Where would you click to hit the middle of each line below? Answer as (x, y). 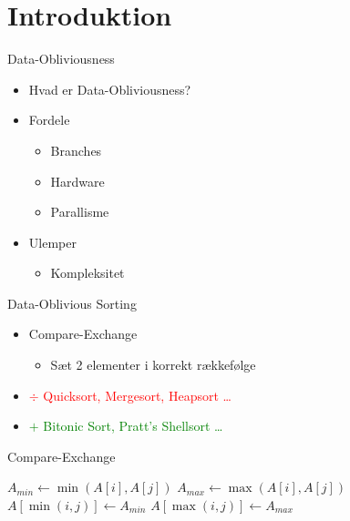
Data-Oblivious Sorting (72, 303)
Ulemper (52, 242)
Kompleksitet (87, 273)
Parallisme (80, 212)
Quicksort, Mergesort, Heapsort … (137, 395)
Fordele (49, 120)
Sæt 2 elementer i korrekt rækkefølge (153, 365)
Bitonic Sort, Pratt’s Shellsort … (133, 426)
